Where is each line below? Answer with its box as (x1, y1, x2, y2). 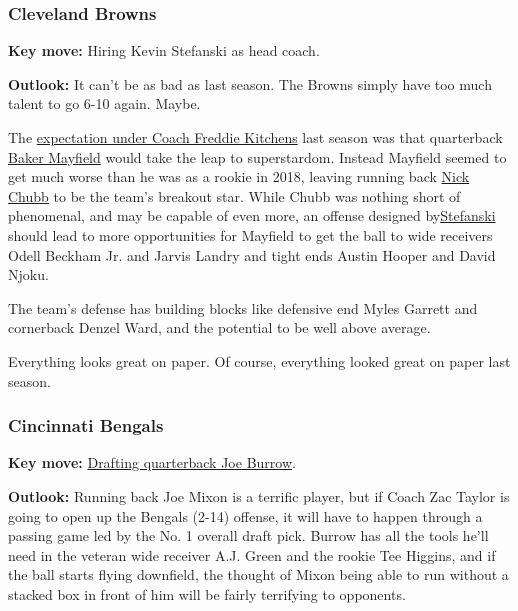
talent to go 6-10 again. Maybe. (8, 93, 201, 114)
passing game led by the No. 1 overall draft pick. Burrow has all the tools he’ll (8, 525, 489, 546)
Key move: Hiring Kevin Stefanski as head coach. (8, 40, 320, 61)
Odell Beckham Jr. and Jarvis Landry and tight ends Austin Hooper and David (8, 244, 496, 265)
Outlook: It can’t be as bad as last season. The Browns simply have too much (8, 73, 492, 94)
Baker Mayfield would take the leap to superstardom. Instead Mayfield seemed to (8, 146, 507, 167)
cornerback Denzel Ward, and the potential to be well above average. (8, 317, 431, 338)
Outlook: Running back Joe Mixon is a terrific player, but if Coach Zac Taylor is (8, 485, 510, 506)
